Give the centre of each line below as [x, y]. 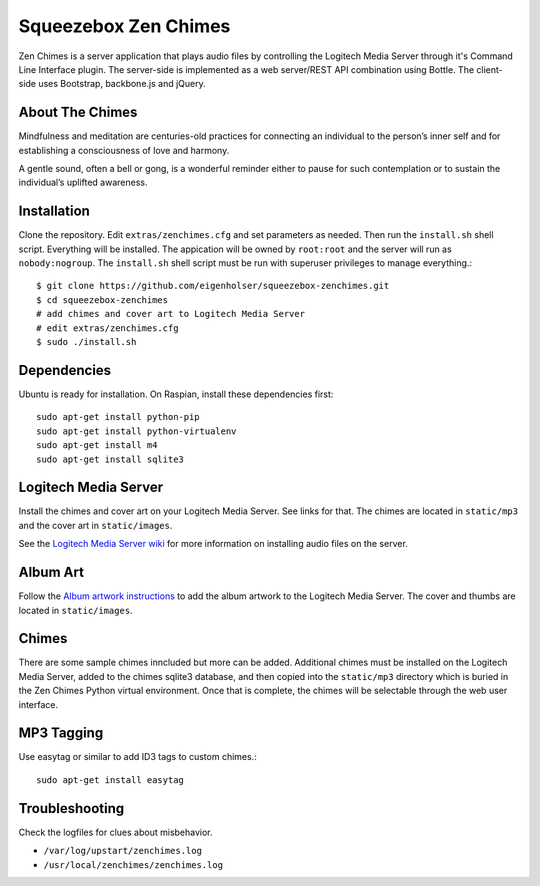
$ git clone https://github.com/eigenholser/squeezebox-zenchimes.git [213, 286]
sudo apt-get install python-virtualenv [136, 431]
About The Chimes [78, 112]
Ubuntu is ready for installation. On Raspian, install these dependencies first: [176, 394]
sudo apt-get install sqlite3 [110, 459]
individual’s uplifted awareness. [83, 182]
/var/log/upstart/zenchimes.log [122, 851]
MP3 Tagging [61, 733]
